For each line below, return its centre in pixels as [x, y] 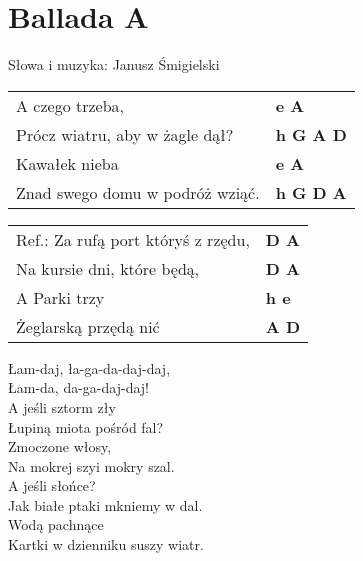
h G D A [311, 192]
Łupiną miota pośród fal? [86, 426]
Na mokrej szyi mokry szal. [91, 465]
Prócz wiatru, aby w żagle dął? [125, 134]
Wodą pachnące [56, 524]
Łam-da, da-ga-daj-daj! [78, 387]
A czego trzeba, [70, 105]
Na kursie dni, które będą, [108, 268]
